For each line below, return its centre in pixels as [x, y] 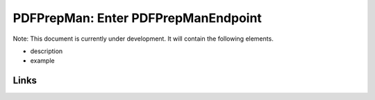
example [42, 61]
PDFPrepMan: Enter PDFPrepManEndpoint [137, 18]
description [47, 51]
